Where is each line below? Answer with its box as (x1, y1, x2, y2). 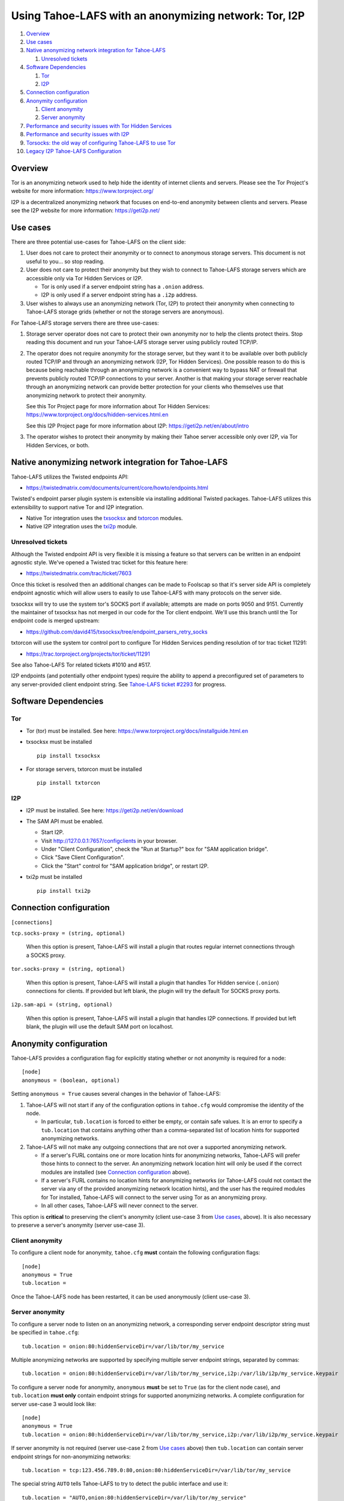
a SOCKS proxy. (26, 952, 66, 959)
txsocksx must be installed (26, 738, 92, 746)
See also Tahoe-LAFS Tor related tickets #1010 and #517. (11, 661, 151, 668)
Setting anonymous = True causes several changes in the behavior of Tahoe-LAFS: (11, 1090, 222, 1098)
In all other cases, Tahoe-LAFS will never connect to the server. (41, 1202, 198, 1209)
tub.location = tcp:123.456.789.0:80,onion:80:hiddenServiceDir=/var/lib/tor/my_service (22, 1467, 291, 1473)
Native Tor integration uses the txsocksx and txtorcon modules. (26, 515, 183, 522)
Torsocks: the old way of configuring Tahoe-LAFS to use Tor (26, 139, 176, 146)
